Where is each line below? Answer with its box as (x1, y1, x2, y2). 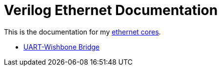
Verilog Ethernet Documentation (4, 2, 218, 18)
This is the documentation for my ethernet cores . (4, 27, 161, 36)
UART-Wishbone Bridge (23, 42, 100, 51)
